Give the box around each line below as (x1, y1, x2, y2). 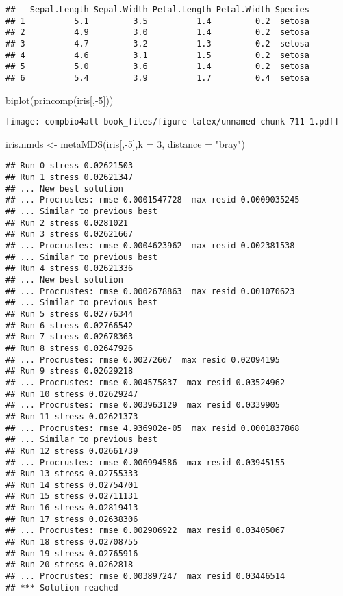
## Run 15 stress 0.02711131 (5, 491, 138, 502)
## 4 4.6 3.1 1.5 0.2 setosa (5, 50, 309, 60)
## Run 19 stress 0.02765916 (5, 548, 138, 558)
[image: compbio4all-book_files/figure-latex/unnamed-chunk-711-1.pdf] (5, 117, 339, 127)
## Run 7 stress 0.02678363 (5, 332, 134, 342)
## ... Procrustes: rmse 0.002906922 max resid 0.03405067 (5, 526, 285, 536)
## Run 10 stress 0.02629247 (5, 389, 138, 399)
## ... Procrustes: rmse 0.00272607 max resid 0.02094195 (5, 354, 280, 365)
